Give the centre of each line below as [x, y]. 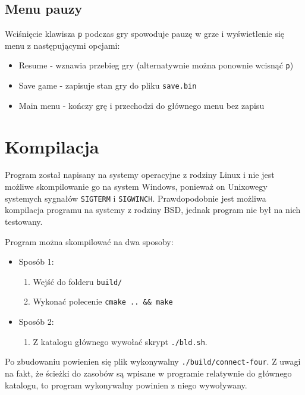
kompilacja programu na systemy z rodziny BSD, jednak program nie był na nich [153, 210]
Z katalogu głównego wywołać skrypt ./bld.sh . [120, 341]
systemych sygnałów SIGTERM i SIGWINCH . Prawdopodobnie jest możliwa [136, 198]
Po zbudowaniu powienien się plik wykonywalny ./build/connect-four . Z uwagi [153, 361]
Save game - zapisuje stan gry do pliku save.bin [108, 85]
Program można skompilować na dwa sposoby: [89, 241]
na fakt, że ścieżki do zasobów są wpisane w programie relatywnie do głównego [148, 373]
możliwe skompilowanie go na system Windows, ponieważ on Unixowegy [136, 186]
